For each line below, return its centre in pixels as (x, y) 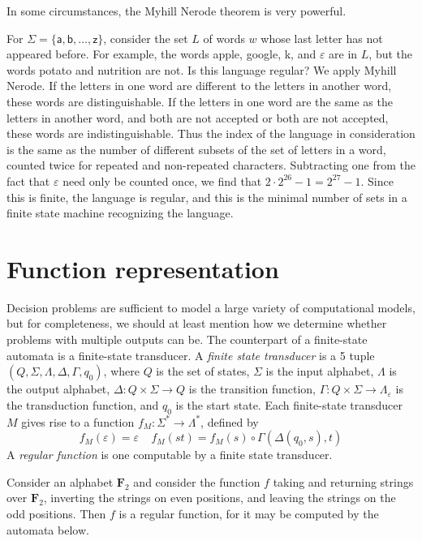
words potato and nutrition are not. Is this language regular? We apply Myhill (202, 69)
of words (224, 38)
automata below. (48, 529)
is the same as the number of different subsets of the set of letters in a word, (196, 149)
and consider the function (197, 481)
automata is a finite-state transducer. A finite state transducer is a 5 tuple (191, 355)
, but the (391, 54)
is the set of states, (203, 371)
